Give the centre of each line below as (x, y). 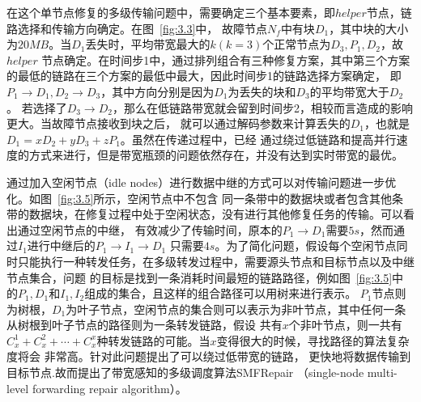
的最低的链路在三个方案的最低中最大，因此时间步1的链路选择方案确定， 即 (204, 76)
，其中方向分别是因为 (157, 91)
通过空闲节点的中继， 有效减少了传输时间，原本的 (150, 229)
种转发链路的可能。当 (153, 340)
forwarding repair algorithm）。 (109, 388)
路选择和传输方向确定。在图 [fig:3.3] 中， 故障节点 (137, 28)
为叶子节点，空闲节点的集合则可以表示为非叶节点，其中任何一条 (236, 309)
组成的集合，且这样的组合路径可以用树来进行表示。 (221, 293)
